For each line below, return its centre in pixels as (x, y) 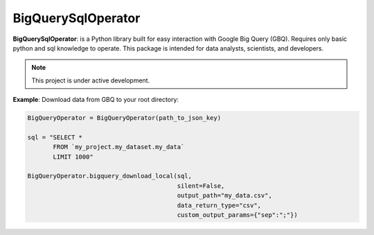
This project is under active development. (91, 80)
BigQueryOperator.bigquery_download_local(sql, (109, 176)
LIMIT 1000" (73, 157)
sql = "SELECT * (55, 137)
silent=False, (201, 186)
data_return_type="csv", (219, 205)
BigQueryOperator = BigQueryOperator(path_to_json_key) (124, 118)
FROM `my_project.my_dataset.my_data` (119, 147)
